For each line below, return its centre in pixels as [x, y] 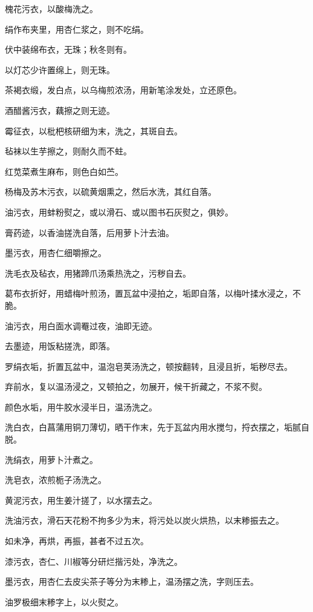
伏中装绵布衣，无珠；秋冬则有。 [68, 49]
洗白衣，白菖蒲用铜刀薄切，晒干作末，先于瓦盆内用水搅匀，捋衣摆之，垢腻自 [157, 427]
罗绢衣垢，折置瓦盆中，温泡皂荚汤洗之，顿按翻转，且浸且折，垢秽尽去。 [149, 366]
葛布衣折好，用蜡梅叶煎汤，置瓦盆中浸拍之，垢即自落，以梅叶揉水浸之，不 [153, 293]
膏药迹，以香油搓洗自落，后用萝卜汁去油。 [89, 232]
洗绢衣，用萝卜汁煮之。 [51, 459]
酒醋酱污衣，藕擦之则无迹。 [60, 110]
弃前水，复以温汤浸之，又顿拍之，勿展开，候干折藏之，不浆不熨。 [136, 387]
